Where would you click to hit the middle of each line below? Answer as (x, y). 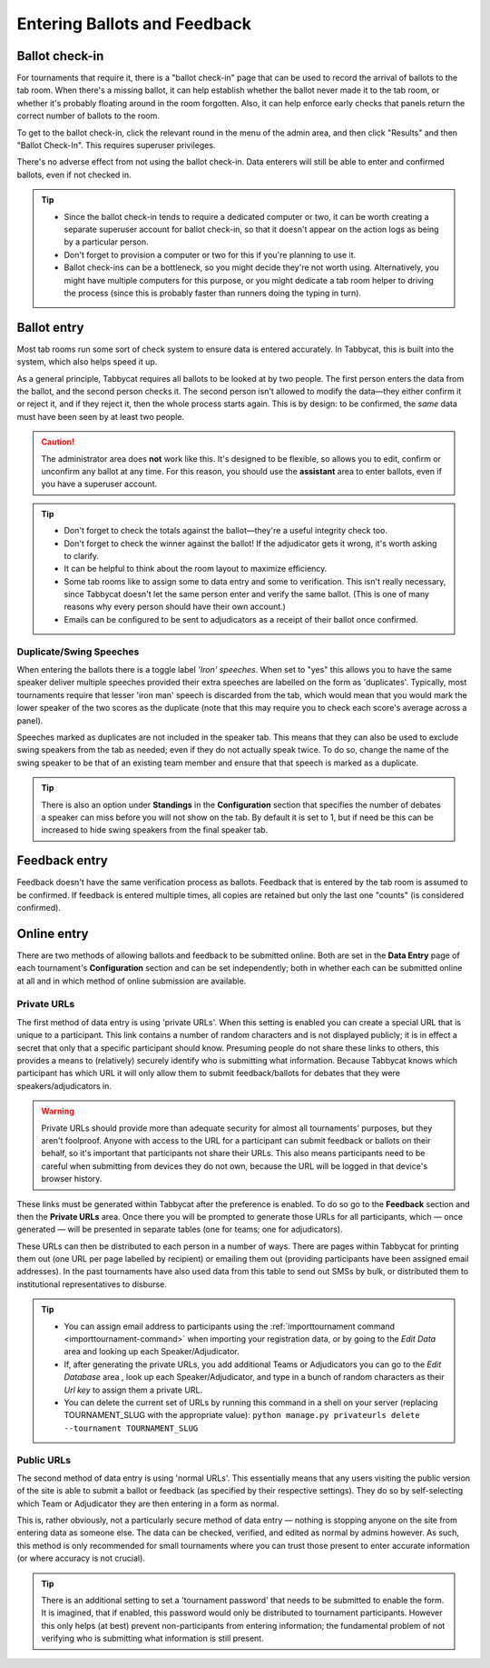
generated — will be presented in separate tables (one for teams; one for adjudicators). (180, 1229)
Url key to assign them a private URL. (133, 1390)
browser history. (72, 1179)
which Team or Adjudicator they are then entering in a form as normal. (148, 1503)
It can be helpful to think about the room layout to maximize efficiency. (196, 569)
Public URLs (44, 1460)
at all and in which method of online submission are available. (132, 981)
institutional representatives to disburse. (92, 1284)
